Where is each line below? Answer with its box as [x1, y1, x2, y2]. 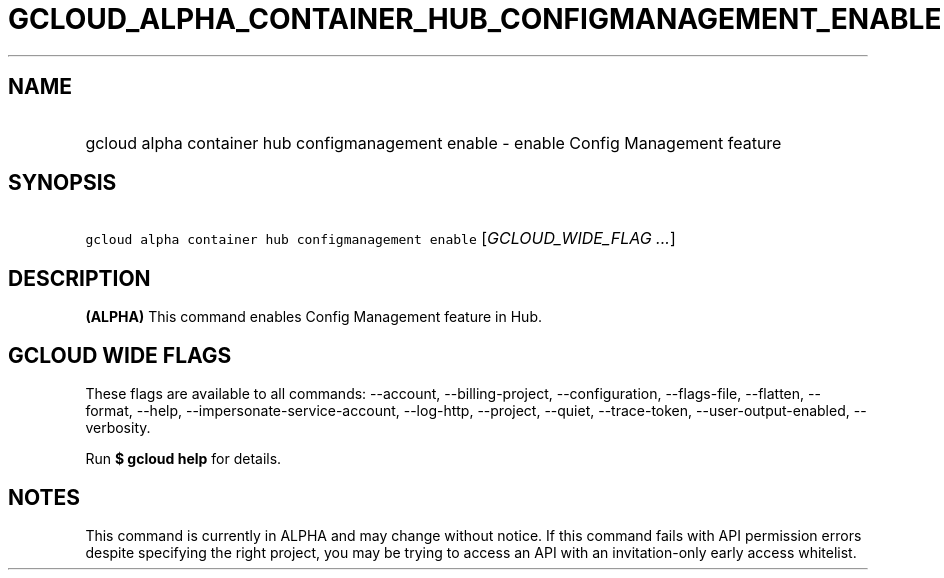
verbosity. [85, 419, 151, 437]
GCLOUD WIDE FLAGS [8, 342, 232, 368]
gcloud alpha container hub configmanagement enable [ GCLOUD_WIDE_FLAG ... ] [85, 228, 676, 249]
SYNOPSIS [8, 170, 117, 196]
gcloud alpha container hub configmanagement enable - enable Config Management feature [85, 132, 782, 153]
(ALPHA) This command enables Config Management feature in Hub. [85, 308, 542, 326]
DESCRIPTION [8, 265, 151, 291]
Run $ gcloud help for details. [85, 450, 282, 468]
